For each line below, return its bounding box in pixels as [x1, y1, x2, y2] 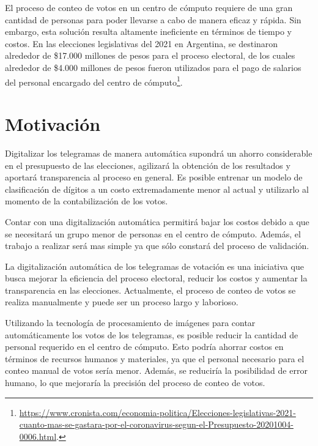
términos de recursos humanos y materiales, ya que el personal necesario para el [5, 352, 305, 365]
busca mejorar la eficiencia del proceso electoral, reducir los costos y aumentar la [5, 272, 308, 284]
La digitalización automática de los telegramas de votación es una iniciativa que [5, 259, 304, 272]
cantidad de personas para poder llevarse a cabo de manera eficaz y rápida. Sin [5, 13, 301, 26]
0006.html [19, 429, 57, 442]
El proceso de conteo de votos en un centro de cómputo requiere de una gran [5, 1, 293, 13]
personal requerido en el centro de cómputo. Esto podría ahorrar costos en [5, 340, 284, 353]
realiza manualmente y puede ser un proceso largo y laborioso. [5, 295, 239, 308]
